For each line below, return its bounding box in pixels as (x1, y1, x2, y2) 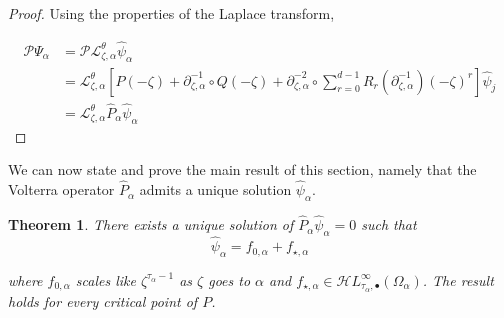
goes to (208, 269, 251, 290)
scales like (75, 269, 136, 290)
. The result (422, 269, 494, 290)
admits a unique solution (139, 179, 292, 200)
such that (361, 214, 417, 235)
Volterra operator (8, 179, 115, 200)
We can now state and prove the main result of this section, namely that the (8, 159, 477, 180)
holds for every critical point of (8, 290, 198, 311)
